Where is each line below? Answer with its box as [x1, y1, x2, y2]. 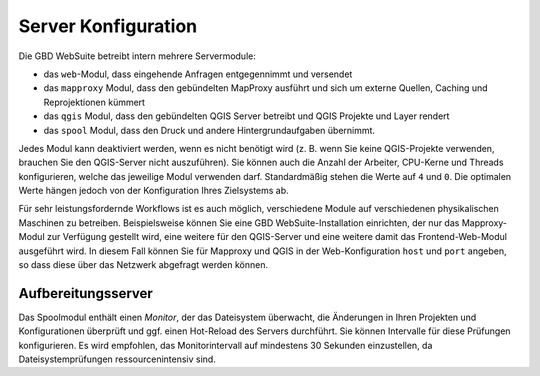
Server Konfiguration [18, 15, 198, 37]
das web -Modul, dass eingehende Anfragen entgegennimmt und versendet [43, 68, 353, 80]
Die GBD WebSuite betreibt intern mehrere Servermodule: [18, 50, 257, 62]
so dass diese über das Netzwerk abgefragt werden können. [18, 259, 269, 271]
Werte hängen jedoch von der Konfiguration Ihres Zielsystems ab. [18, 185, 289, 197]
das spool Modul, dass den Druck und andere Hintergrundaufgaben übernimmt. [43, 124, 375, 136]
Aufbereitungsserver [18, 285, 154, 302]
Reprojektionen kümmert [43, 96, 145, 108]
